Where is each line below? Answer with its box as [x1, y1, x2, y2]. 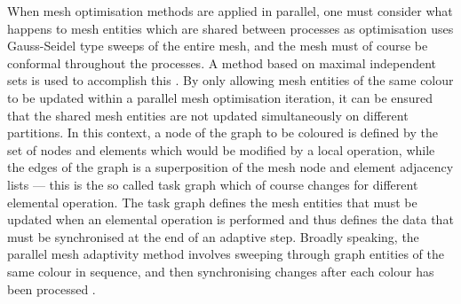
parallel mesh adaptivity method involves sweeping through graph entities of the [7, 245, 444, 263]
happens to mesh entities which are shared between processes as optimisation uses [7, 19, 454, 37]
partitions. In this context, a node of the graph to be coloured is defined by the [7, 123, 438, 142]
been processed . [7, 279, 96, 298]
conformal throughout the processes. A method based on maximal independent [7, 53, 437, 72]
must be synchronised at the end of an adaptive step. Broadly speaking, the [7, 227, 419, 246]
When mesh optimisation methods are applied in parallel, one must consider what [7, 2, 453, 19]
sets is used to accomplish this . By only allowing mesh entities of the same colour [7, 71, 454, 90]
